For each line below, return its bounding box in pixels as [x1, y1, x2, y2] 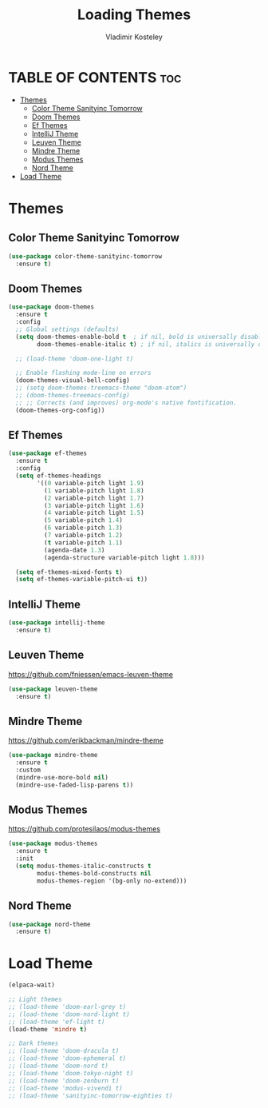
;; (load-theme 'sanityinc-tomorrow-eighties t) [8, 1091, 173, 1100]
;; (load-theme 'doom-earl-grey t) [8, 1002, 127, 1010]
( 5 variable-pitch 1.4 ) [43, 516, 124, 524]
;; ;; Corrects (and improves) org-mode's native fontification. [15, 398, 238, 407]
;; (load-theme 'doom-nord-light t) [8, 1010, 130, 1018]
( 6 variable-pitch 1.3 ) [43, 524, 124, 532]
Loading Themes [77, 6, 191, 24]
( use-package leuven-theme [8, 685, 98, 693]
